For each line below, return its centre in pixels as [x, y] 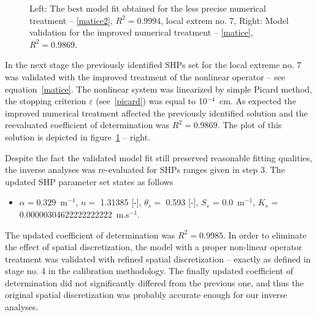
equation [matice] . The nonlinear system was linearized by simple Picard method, [158, 89]
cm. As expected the [258, 101]
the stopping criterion [46, 101]
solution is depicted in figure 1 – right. [78, 136]
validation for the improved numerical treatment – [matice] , [141, 32]
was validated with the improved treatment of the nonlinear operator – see [145, 76]
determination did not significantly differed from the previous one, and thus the [155, 282]
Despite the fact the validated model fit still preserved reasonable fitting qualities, [159, 157]
